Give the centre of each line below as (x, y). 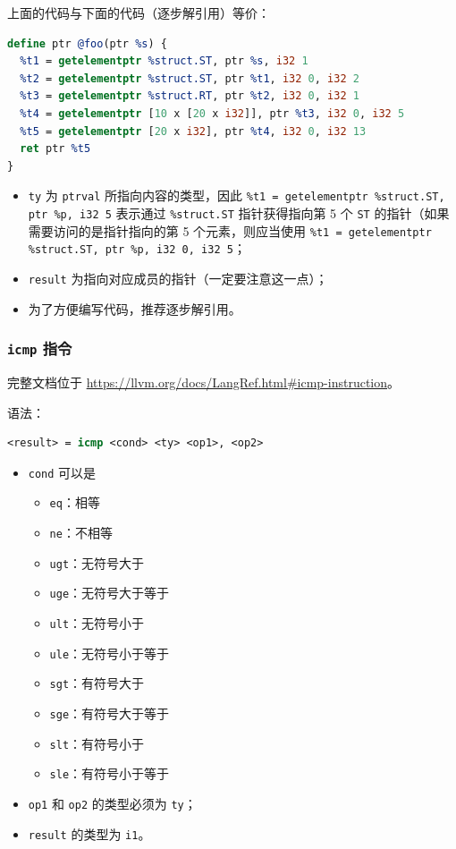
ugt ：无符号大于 (97, 562)
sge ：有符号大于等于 (110, 713)
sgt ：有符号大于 (97, 683)
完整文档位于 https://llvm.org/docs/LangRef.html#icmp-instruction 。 (204, 382)
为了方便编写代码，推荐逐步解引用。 (135, 308)
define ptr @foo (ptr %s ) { (87, 43)
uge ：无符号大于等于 (110, 593)
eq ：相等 (75, 502)
